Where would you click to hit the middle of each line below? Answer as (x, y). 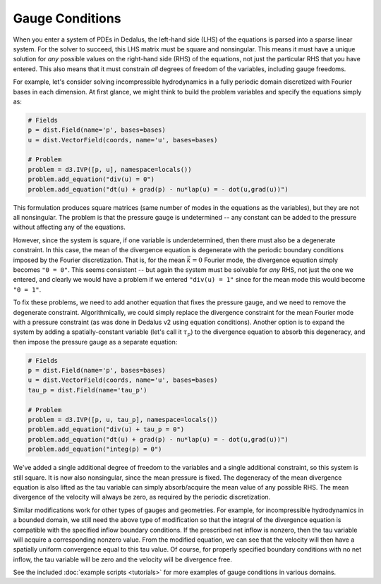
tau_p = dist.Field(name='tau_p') (87, 390)
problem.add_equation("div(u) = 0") (91, 179)
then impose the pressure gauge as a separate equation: (95, 342)
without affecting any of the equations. (69, 227)
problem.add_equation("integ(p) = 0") (95, 449)
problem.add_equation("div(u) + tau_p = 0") (106, 429)
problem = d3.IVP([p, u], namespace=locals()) (110, 169)
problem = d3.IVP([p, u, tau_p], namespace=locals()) (123, 420)
